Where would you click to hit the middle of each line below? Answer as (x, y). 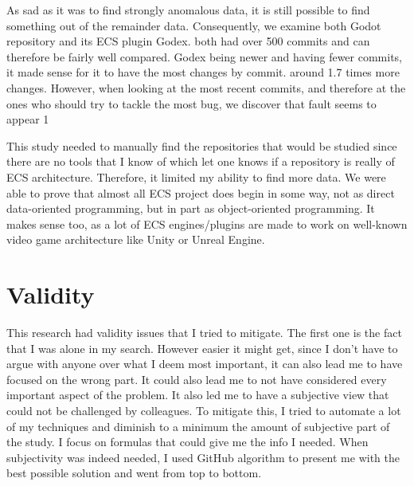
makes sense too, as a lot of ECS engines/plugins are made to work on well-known (207, 223)
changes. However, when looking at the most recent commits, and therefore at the (206, 87)
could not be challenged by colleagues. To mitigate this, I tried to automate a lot (204, 410)
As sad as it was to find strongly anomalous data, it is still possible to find (188, 10)
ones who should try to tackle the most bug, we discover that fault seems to (191, 103)
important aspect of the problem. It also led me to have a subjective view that (198, 395)
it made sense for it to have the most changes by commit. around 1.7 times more (203, 72)
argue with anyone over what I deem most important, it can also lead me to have (205, 364)
